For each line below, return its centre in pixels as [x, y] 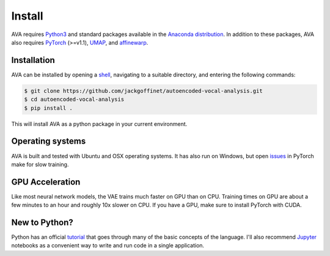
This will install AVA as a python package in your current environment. [99, 124]
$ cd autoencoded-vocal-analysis [74, 100]
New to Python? [42, 222]
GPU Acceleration [46, 182]
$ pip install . [49, 108]
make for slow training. [40, 164]
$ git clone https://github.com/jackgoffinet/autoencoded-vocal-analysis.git [143, 91]
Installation [33, 60]
